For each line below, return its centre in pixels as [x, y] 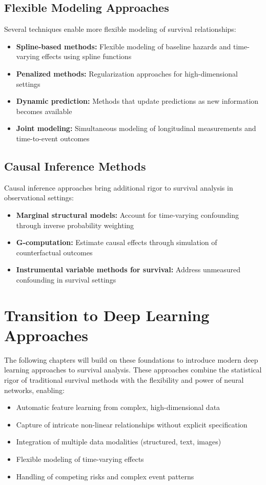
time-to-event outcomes [53, 138]
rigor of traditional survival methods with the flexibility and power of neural [124, 380]
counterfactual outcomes [54, 252]
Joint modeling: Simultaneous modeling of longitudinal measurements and [136, 128]
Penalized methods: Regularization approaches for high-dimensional [127, 73]
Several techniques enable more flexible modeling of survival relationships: [120, 29]
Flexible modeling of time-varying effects [80, 459]
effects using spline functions [87, 56]
